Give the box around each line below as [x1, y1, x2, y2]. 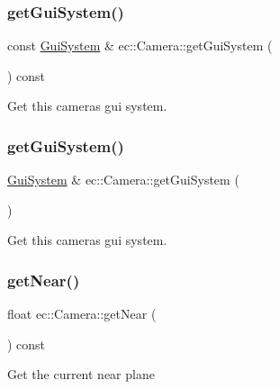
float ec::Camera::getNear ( [7, 304, 157, 323]
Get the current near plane [7, 365, 155, 384]
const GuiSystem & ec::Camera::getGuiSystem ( [7, 36, 273, 55]
